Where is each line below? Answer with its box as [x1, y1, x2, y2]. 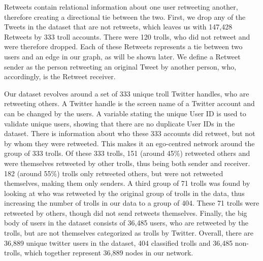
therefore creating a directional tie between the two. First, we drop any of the [4, 11, 246, 22]
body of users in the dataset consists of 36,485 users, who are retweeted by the [4, 217, 248, 228]
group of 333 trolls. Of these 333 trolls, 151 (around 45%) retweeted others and [4, 148, 250, 158]
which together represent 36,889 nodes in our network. [24, 247, 193, 258]
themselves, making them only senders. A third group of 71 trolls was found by [4, 178, 250, 188]
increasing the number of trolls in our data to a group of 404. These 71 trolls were [4, 198, 259, 208]
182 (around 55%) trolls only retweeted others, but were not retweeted [4, 168, 223, 178]
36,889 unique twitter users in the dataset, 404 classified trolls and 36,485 [4, 237, 233, 248]
